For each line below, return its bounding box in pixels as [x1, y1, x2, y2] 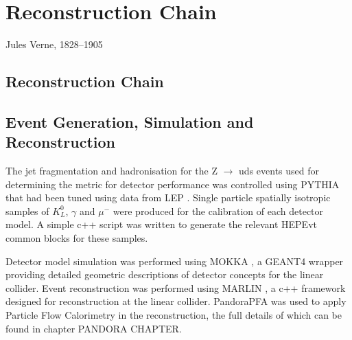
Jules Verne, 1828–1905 [5, 37, 103, 52]
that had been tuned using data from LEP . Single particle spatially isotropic [5, 190, 331, 205]
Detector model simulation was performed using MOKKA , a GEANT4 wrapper [5, 253, 344, 268]
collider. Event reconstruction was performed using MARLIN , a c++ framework [5, 280, 346, 295]
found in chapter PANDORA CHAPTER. [5, 321, 182, 335]
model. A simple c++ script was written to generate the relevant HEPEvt [5, 217, 317, 231]
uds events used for [239, 163, 319, 178]
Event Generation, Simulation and [5, 111, 254, 132]
